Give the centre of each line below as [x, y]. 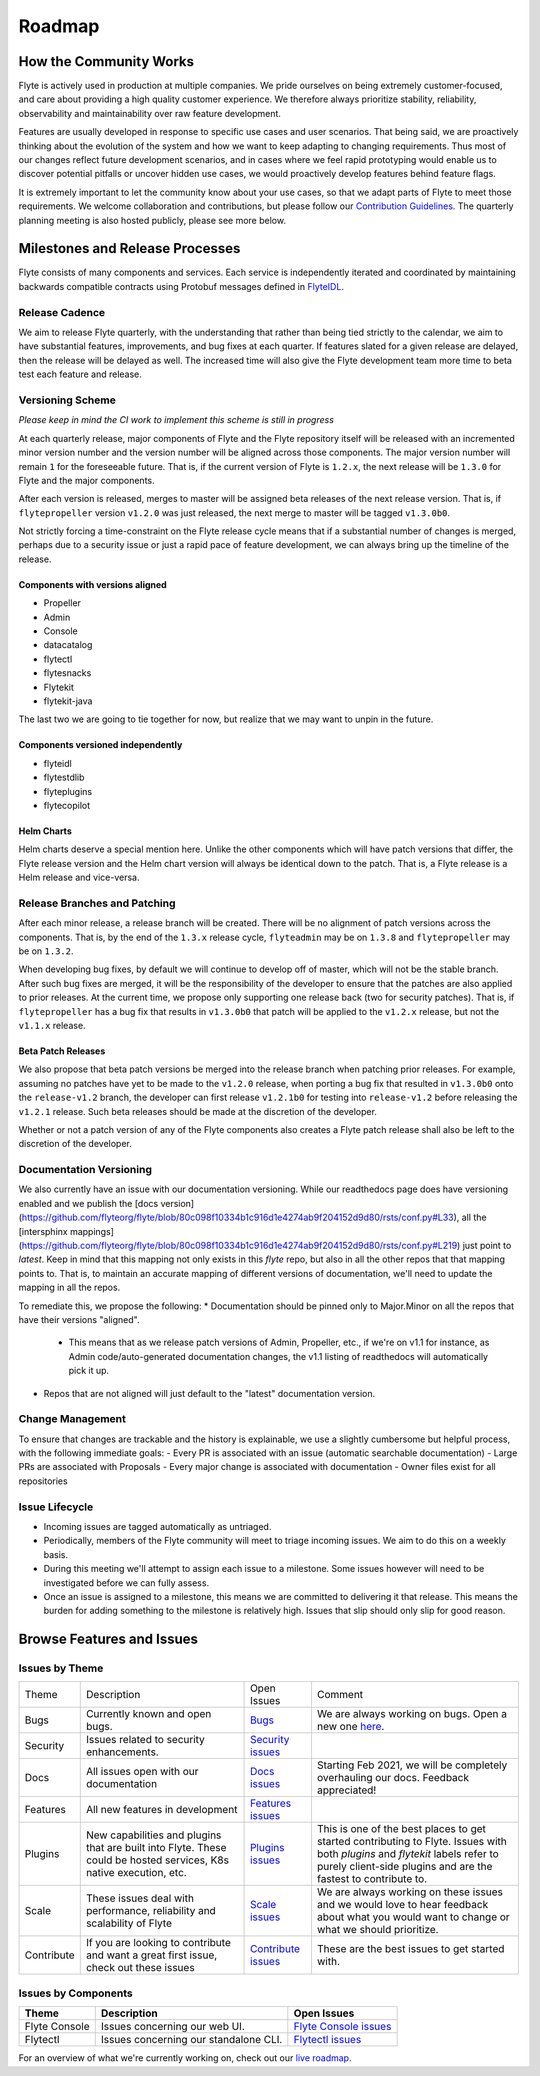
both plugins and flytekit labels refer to [407, 1854]
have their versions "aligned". [79, 1319]
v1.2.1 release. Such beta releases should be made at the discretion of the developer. [197, 1111]
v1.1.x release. [52, 1025]
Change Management [72, 1419]
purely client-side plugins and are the [404, 1867]
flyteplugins [68, 791]
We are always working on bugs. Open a [412, 1714]
